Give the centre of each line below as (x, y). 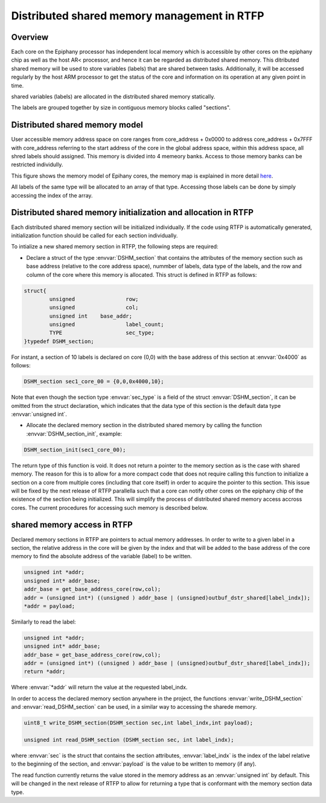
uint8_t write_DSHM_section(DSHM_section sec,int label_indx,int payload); (139, 723)
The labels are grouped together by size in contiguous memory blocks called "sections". (121, 108)
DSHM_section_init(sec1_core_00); (75, 450)
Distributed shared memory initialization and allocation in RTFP (132, 212)
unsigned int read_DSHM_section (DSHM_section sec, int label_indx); (129, 740)
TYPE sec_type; (102, 333)
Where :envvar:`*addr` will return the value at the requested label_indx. (99, 687)
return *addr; (45, 672)
